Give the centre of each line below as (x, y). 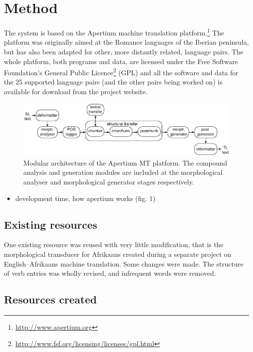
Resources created (50, 299)
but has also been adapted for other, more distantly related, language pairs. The (124, 51)
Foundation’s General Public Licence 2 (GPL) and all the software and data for (121, 72)
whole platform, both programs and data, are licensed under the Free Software (121, 61)
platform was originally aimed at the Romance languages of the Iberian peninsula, (126, 42)
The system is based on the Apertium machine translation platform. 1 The (114, 32)
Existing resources (51, 224)
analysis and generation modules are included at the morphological (123, 172)
